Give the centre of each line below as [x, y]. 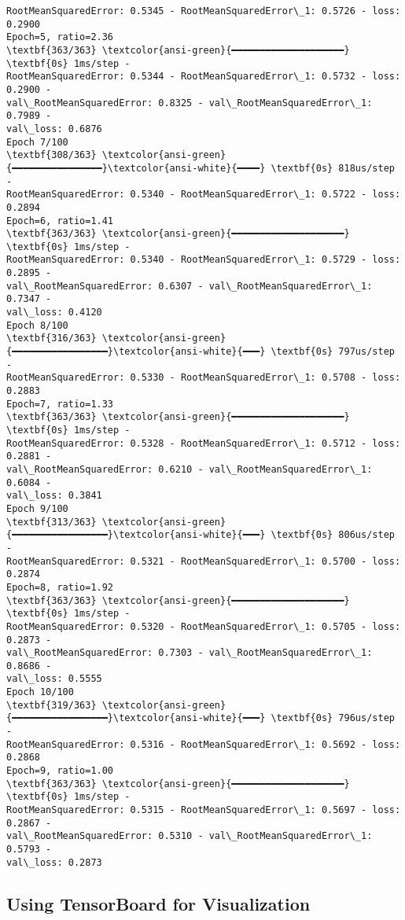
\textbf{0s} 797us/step [333, 352]
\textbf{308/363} [52, 155]
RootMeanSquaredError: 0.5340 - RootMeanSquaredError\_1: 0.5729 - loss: [204, 260]
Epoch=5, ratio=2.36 [60, 37]
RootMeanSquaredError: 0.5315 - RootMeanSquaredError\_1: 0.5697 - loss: [204, 810]
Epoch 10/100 [40, 692]
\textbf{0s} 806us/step [333, 535]
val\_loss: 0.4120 [54, 313]
